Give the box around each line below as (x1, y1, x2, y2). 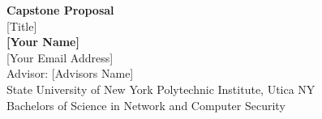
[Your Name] (6, 33, 79, 50)
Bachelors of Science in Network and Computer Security (6, 96, 286, 113)
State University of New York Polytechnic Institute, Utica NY (6, 80, 316, 97)
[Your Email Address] (6, 49, 114, 66)
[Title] (6, 17, 37, 34)
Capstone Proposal (6, 2, 114, 18)
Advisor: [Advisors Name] (6, 65, 134, 82)
